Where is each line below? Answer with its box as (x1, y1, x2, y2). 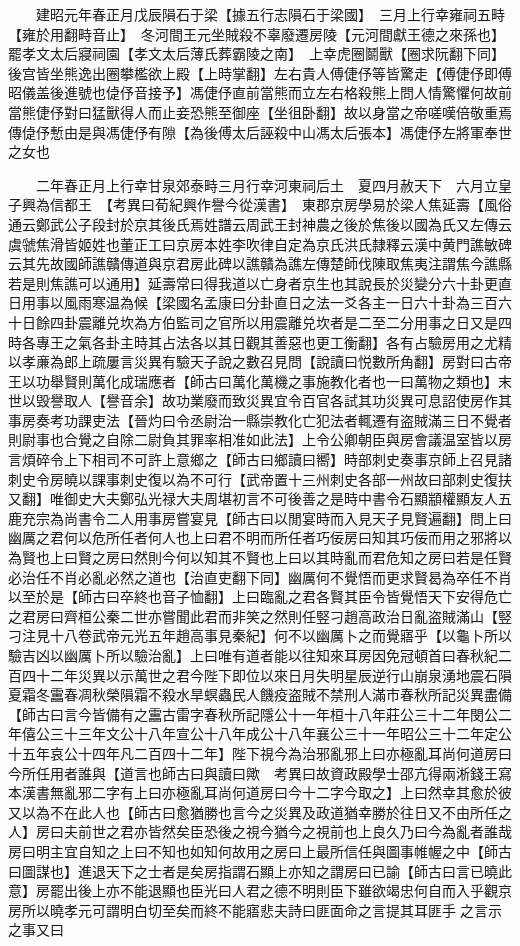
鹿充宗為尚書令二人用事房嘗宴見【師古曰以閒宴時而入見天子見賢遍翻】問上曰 (8, 507, 512, 528)
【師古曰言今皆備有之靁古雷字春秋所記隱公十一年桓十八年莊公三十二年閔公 (8, 703, 498, 724)
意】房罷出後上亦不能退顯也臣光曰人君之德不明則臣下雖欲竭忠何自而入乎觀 (8, 880, 498, 901)
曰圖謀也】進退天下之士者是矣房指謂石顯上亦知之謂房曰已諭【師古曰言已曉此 (8, 860, 512, 881)
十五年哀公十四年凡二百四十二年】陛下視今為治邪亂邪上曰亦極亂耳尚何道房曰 (8, 742, 512, 763)
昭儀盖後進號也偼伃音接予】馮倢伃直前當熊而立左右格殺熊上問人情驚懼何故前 (8, 82, 512, 103)
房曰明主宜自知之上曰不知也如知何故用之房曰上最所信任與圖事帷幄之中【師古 (8, 840, 512, 861)
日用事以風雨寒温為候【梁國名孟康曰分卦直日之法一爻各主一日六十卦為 (8, 292, 470, 313)
